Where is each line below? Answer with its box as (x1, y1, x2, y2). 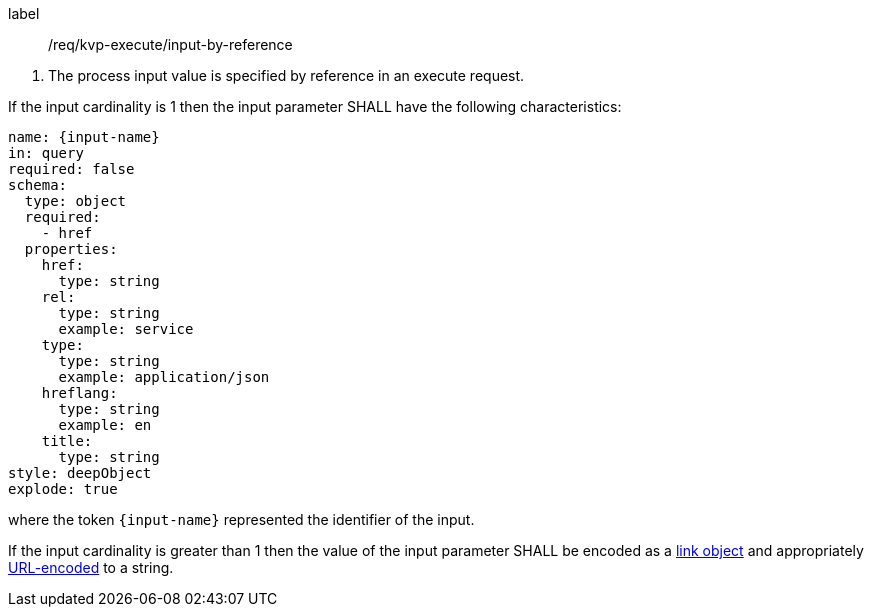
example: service (58, 321, 194, 337)
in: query (8, 145, 84, 161)
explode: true (8, 481, 118, 497)
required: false (8, 161, 135, 177)
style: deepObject (8, 465, 152, 481)
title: (41, 433, 93, 449)
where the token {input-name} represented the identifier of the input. (8, 511, 475, 528)
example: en (58, 417, 152, 433)
